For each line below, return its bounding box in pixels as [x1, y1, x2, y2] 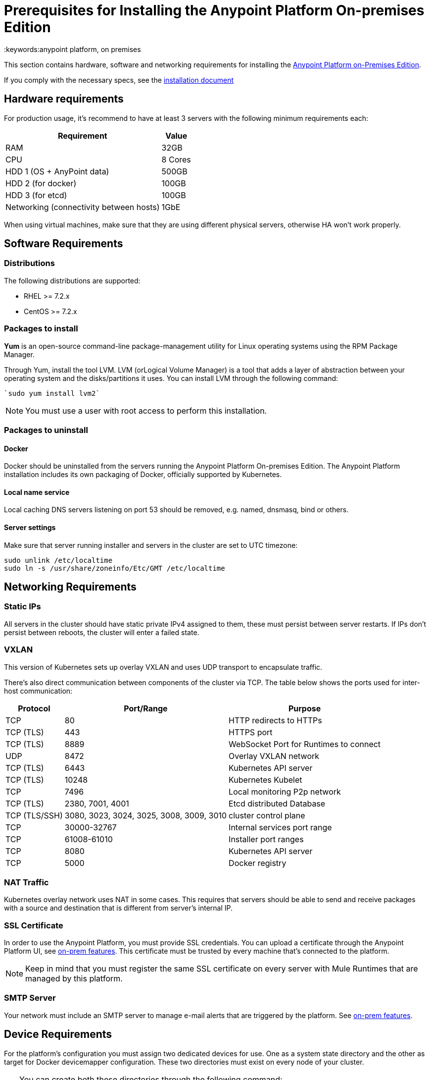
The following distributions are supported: [4, 276, 141, 285]
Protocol [18, 703, 50, 713]
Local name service [4, 487, 70, 496]
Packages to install [4, 324, 78, 334]
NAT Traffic [4, 877, 49, 887]
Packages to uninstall [4, 425, 88, 435]
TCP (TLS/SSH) [5, 810, 63, 820]
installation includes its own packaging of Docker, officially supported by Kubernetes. [4, 470, 282, 479]
